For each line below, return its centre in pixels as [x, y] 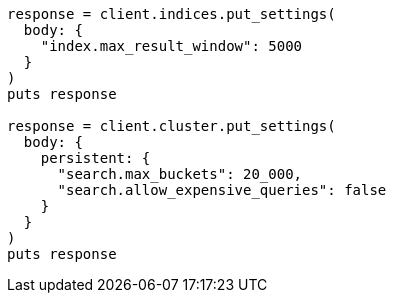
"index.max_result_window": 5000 [171, 46]
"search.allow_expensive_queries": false [222, 190]
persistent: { [95, 158]
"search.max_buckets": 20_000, [180, 174]
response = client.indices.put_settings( [171, 14]
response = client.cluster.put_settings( [171, 126]
